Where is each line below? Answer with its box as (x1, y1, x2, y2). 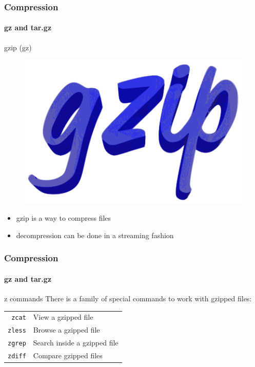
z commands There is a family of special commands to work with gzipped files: (4, 293, 252, 304)
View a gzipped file (33, 312, 93, 322)
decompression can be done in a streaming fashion (16, 229, 174, 240)
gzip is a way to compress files (16, 213, 111, 223)
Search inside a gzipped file (33, 337, 119, 348)
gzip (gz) (4, 42, 32, 52)
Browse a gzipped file (33, 324, 100, 335)
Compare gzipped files (33, 350, 103, 361)
